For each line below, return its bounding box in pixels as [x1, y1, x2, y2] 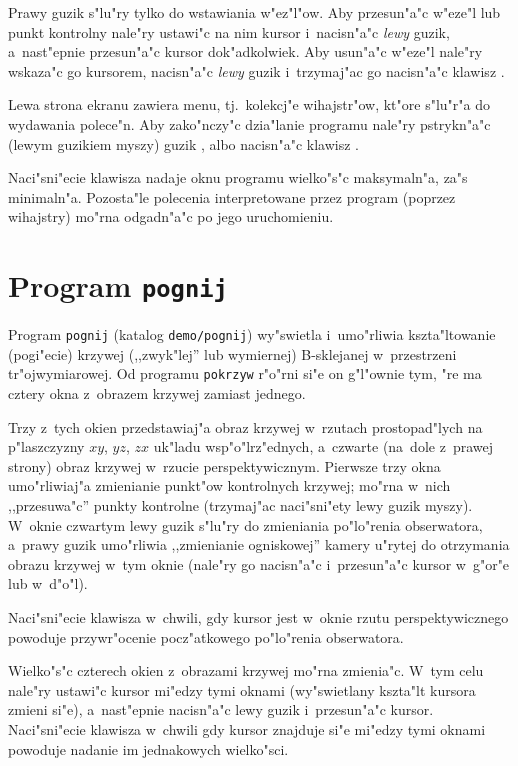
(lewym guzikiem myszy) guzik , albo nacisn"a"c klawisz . [8, 133, 359, 154]
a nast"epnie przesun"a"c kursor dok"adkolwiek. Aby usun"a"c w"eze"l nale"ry [8, 41, 483, 62]
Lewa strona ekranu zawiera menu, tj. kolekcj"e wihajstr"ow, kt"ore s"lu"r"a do [8, 94, 491, 115]
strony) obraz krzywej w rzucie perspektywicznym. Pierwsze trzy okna [8, 455, 441, 476]
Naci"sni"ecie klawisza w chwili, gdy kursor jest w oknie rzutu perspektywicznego [8, 607, 509, 628]
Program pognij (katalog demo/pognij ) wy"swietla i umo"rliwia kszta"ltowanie [8, 324, 496, 345]
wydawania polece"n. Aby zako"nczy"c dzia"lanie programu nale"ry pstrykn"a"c [8, 113, 491, 134]
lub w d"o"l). [8, 573, 88, 594]
